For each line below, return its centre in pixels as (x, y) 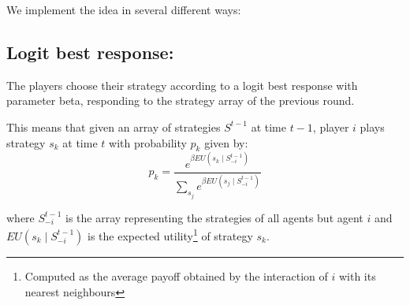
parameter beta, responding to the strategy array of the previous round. (181, 100)
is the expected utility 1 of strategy (170, 234)
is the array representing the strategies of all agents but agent (214, 217)
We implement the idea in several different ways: (124, 9)
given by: (226, 142)
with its (357, 275)
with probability (148, 142)
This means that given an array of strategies (114, 126)
